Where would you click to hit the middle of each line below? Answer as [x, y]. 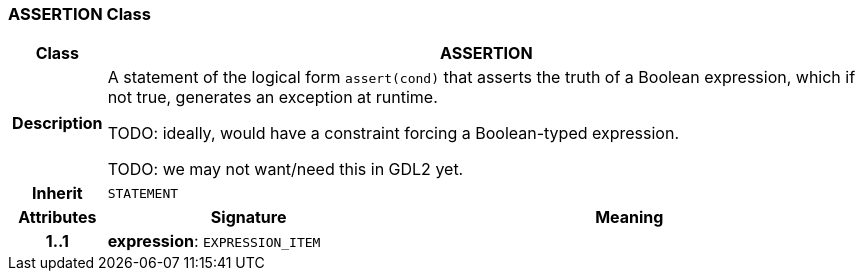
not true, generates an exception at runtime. [272, 97]
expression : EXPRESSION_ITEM [214, 241]
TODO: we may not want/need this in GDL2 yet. [285, 169]
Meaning [629, 217]
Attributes [57, 217]
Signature [248, 217]
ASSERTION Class [79, 14]
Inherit [57, 193]
